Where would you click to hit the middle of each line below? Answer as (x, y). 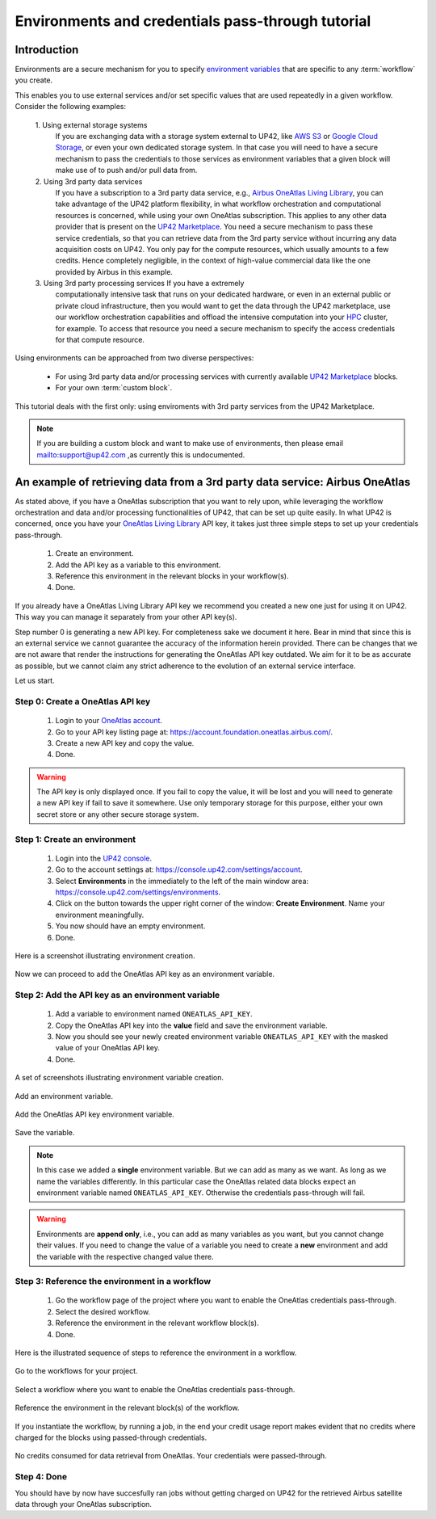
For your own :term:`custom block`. (114, 388)
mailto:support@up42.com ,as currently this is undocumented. (141, 454)
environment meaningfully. (100, 915)
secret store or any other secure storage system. (118, 814)
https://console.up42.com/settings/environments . (138, 892)
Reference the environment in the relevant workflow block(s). (157, 1323)
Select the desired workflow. (103, 1311)
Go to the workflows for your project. (76, 1371)
